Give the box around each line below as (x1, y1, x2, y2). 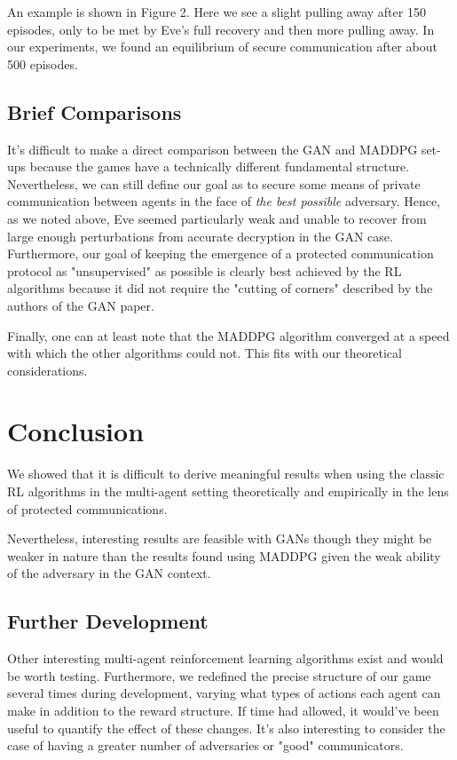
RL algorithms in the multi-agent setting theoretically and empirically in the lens (7, 482, 449, 501)
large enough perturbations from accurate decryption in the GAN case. (7, 226, 393, 245)
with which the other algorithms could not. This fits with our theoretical (7, 344, 402, 362)
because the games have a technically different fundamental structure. (29, 157, 410, 176)
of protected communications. (7, 499, 168, 518)
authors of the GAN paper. (7, 296, 154, 314)
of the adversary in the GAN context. (7, 564, 211, 582)
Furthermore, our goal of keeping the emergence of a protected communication (7, 244, 434, 263)
